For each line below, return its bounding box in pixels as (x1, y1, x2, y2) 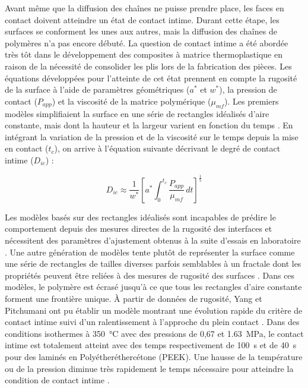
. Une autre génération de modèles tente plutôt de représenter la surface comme (5, 245, 295, 258)
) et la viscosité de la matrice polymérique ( (52, 94, 211, 107)
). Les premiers (224, 94, 279, 107)
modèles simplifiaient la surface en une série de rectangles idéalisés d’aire (5, 107, 269, 119)
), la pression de (219, 83, 277, 96)
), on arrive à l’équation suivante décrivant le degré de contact (54, 142, 281, 154)
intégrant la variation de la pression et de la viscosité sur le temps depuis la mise (5, 130, 299, 143)
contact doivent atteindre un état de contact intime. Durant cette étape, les (5, 13, 280, 26)
